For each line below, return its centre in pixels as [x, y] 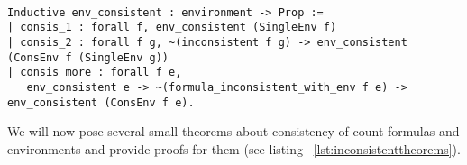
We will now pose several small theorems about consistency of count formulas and [233, 131]
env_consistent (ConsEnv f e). [101, 102]
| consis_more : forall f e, [95, 73]
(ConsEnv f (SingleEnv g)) [88, 57]
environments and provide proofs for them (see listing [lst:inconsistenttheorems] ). [234, 148]
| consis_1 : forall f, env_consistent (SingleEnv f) [172, 27]
